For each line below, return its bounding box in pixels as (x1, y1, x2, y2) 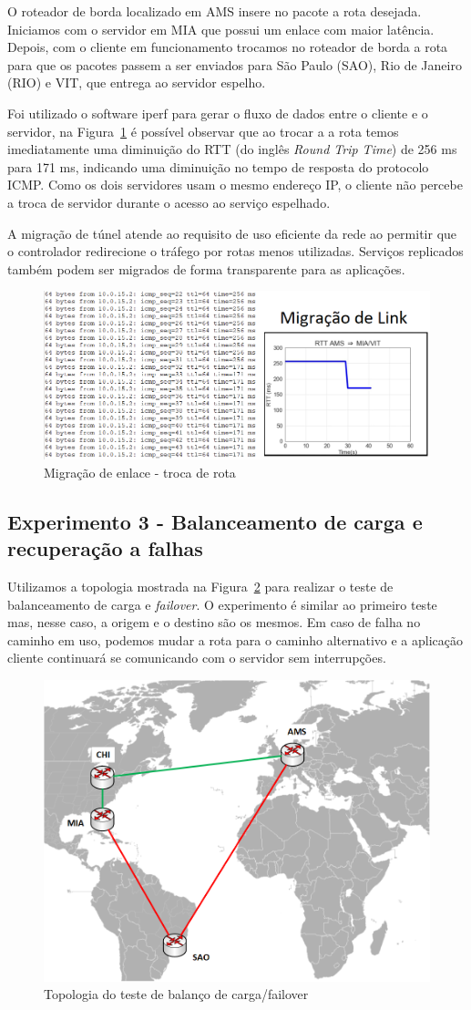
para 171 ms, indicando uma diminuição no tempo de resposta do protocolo (7, 157, 429, 176)
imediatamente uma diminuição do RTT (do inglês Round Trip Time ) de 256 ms (7, 139, 457, 159)
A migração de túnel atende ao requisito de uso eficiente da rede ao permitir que (7, 223, 457, 242)
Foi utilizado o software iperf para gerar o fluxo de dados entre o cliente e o (7, 103, 428, 122)
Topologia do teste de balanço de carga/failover (44, 984, 309, 1004)
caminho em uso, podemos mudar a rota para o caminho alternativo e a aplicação (7, 630, 464, 649)
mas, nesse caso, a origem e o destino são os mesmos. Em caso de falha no (7, 613, 421, 632)
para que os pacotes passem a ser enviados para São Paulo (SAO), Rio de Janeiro (7, 55, 462, 74)
